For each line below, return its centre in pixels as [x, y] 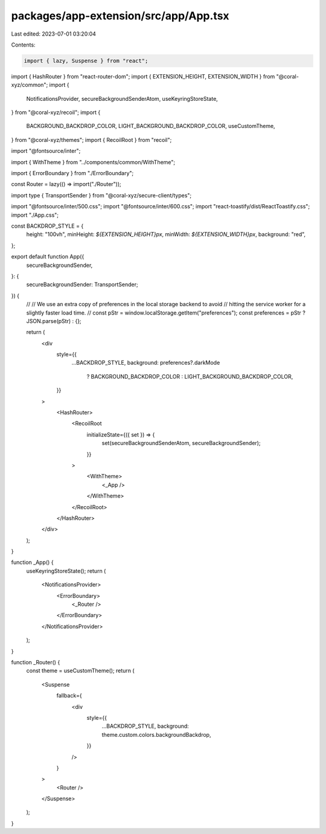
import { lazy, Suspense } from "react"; [86, 61]
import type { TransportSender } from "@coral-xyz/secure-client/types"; [101, 195]
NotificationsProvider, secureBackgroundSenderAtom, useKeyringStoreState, [122, 98]
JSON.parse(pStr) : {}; [54, 321]
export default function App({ [48, 257]
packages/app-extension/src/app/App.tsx [120, 16]
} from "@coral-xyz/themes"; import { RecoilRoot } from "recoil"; [91, 140]
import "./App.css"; [35, 215]
